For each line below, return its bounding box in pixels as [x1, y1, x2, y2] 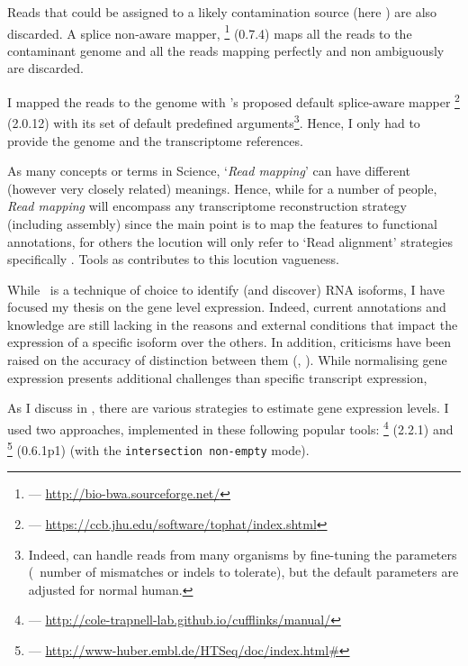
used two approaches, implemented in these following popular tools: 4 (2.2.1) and [7, 416, 454, 438]
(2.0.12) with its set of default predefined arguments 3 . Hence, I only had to [7, 111, 420, 132]
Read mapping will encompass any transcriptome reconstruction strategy [7, 196, 408, 215]
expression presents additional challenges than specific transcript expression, [7, 368, 427, 387]
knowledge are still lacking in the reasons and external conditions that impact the [7, 315, 458, 333]
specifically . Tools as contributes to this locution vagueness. [7, 250, 339, 269]
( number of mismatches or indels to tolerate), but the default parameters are [28, 562, 459, 581]
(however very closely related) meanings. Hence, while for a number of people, [7, 178, 437, 197]
